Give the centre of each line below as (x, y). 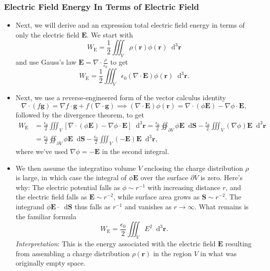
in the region (173, 253)
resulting (238, 244)
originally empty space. (51, 263)
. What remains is (222, 207)
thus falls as (93, 207)
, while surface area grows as (156, 197)
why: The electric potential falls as (68, 187)
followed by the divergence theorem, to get (80, 114)
